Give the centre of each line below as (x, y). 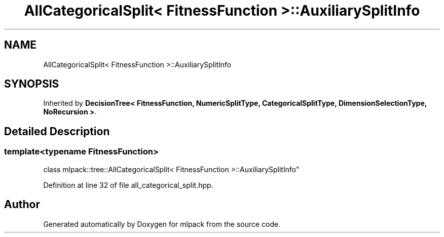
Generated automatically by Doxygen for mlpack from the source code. (162, 224)
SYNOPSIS (32, 84)
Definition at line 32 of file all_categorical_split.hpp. (128, 185)
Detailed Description (57, 131)
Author (22, 205)
